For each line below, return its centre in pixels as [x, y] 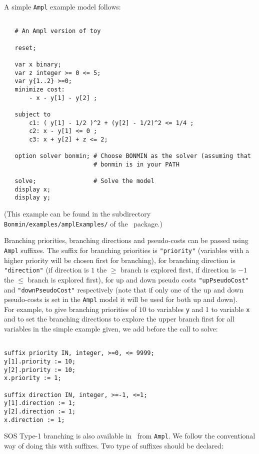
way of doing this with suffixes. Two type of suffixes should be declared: [114, 445]
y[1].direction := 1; [40, 403]
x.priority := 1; [33, 378]
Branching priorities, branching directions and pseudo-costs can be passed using [126, 240]
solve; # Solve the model [84, 181]
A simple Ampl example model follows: [62, 6]
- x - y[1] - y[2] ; [63, 98]
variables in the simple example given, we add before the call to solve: [111, 329]
